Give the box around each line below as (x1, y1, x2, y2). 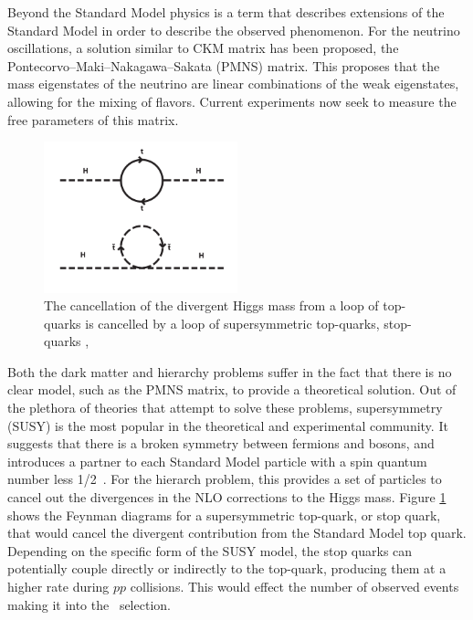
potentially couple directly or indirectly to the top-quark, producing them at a (7, 559, 447, 578)
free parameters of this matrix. (7, 110, 179, 129)
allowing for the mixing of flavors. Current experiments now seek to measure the (7, 91, 457, 110)
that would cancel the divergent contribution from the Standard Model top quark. (7, 523, 467, 542)
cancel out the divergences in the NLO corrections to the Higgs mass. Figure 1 (7, 488, 447, 507)
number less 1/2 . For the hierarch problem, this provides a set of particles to (7, 469, 442, 489)
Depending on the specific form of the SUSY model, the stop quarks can (7, 541, 413, 560)
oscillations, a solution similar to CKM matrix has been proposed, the (7, 38, 399, 58)
